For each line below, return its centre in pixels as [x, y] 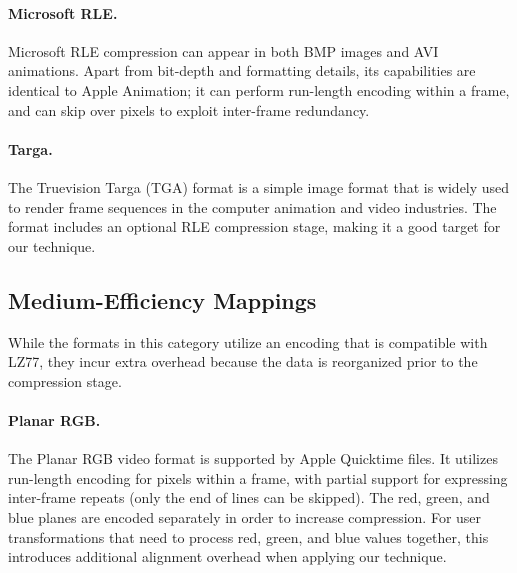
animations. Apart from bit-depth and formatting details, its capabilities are [242, 70]
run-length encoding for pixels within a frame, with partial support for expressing [258, 477]
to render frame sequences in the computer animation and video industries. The [252, 206]
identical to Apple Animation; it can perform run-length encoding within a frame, [259, 89]
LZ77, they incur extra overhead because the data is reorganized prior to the [243, 361]
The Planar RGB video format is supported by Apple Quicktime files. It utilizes [253, 458]
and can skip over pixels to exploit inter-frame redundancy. [189, 109]
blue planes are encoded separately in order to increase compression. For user [245, 516]
